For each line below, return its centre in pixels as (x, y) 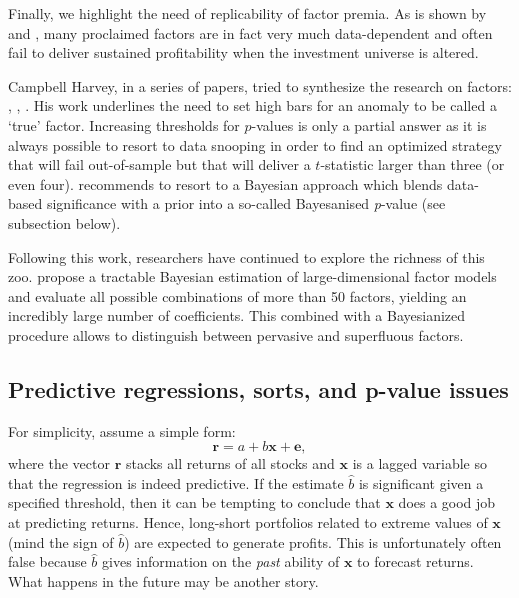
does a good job (447, 502)
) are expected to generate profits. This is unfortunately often (313, 541)
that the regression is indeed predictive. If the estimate (176, 482)
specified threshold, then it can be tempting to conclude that (194, 502)
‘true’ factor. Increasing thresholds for (124, 124)
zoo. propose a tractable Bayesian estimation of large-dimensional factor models (252, 276)
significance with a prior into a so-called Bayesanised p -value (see (246, 203)
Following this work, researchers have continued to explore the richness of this (246, 256)
